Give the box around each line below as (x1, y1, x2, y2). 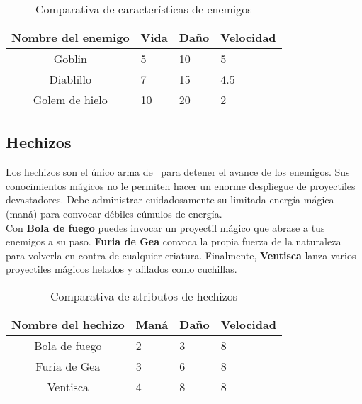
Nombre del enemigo (11, 29, 130, 45)
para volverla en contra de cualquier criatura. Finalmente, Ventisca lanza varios (6, 247, 356, 262)
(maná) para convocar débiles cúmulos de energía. (6, 206, 222, 220)
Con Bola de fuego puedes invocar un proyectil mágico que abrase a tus (6, 220, 325, 235)
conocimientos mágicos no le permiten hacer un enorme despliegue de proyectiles (6, 178, 356, 193)
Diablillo (49, 71, 91, 87)
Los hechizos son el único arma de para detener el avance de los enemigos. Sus (6, 164, 350, 179)
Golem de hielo (33, 91, 108, 108)
